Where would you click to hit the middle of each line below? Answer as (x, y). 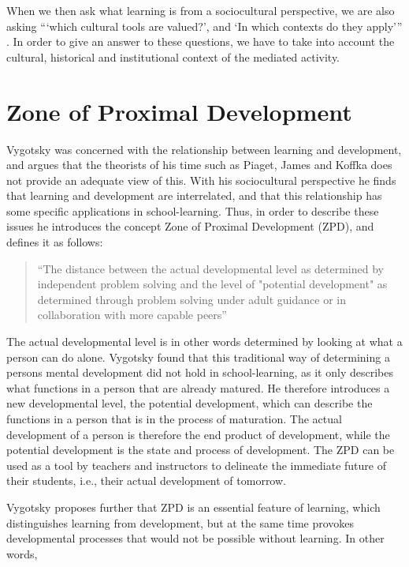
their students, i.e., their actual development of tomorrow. (146, 481)
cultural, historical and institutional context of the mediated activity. (173, 56)
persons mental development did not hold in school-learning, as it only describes (200, 372)
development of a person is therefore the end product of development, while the (198, 434)
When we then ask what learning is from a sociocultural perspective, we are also (201, 10)
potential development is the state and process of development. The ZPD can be (201, 450)
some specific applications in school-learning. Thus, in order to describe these (193, 210)
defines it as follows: (55, 242)
